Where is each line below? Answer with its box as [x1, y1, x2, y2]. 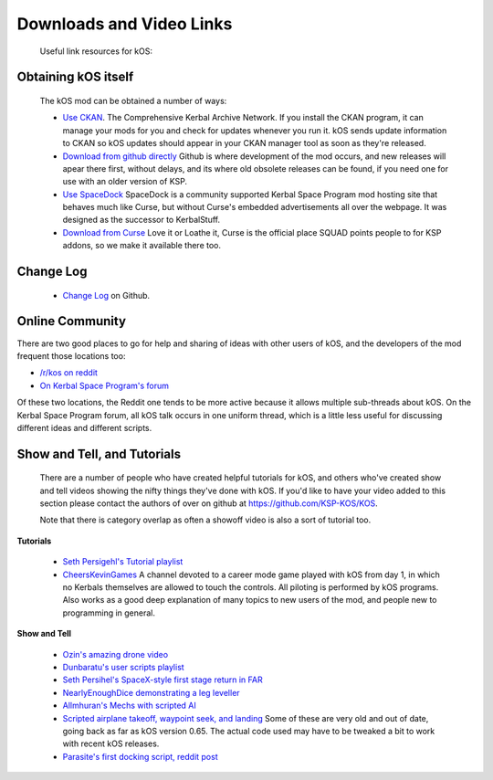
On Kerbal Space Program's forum [39, 380, 169, 391]
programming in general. [62, 607, 155, 618]
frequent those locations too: [16, 350, 126, 361]
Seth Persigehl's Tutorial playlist [62, 556, 184, 567]
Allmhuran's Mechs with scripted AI [62, 700, 196, 711]
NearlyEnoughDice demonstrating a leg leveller [62, 687, 241, 698]
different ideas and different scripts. [16, 422, 152, 433]
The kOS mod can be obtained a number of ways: [39, 95, 227, 106]
